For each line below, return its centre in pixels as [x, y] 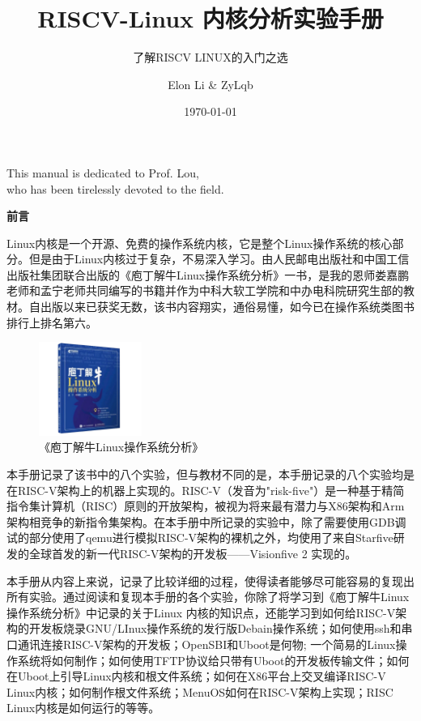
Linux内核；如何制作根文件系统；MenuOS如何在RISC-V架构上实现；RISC [200, 691]
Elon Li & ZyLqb [210, 84]
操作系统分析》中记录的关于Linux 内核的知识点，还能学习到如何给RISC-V [201, 612]
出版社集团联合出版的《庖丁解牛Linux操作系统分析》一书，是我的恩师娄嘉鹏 [208, 274]
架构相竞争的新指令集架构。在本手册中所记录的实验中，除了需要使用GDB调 [206, 521]
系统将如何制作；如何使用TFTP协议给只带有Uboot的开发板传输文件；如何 [213, 660]
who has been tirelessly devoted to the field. [115, 188]
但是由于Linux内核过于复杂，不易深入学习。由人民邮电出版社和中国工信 [219, 259]
